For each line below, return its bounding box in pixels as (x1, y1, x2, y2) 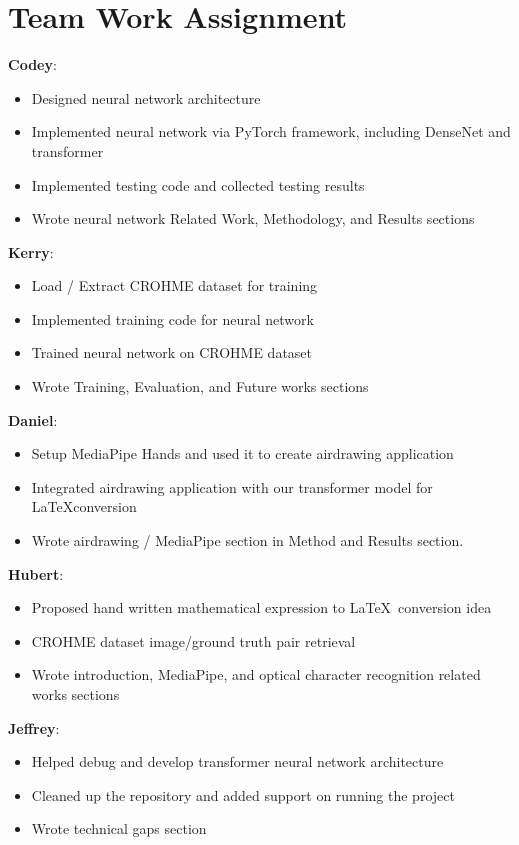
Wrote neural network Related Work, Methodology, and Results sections (31, 208, 475, 229)
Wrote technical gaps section (31, 818, 207, 839)
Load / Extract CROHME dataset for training (31, 275, 318, 296)
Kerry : (8, 241, 54, 262)
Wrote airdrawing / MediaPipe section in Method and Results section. (31, 530, 464, 551)
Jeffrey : (8, 717, 60, 738)
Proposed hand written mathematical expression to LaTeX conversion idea (31, 597, 492, 618)
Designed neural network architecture (31, 87, 261, 108)
